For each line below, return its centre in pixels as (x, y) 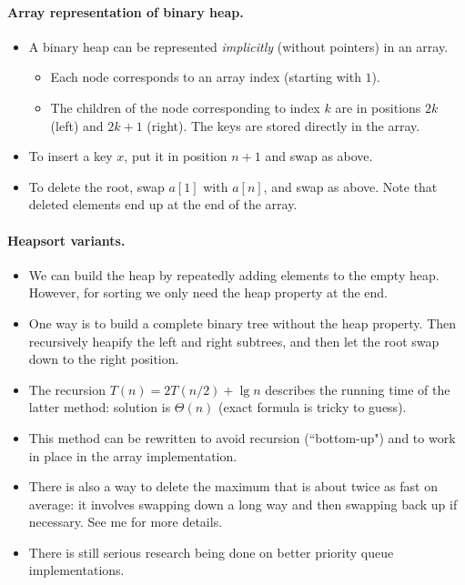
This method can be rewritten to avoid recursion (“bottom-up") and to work (242, 437)
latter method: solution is (100, 407)
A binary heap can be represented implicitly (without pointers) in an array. (238, 46)
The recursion (67, 389)
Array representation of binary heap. (126, 11)
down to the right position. (104, 359)
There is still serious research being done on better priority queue (211, 552)
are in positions (378, 107)
